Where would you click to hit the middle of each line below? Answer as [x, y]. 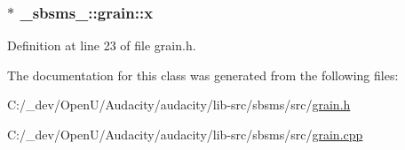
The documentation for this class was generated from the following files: [203, 75]
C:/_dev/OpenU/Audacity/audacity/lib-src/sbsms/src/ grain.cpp [185, 134]
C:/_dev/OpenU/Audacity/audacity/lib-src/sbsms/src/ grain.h [179, 105]
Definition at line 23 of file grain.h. [102, 45]
